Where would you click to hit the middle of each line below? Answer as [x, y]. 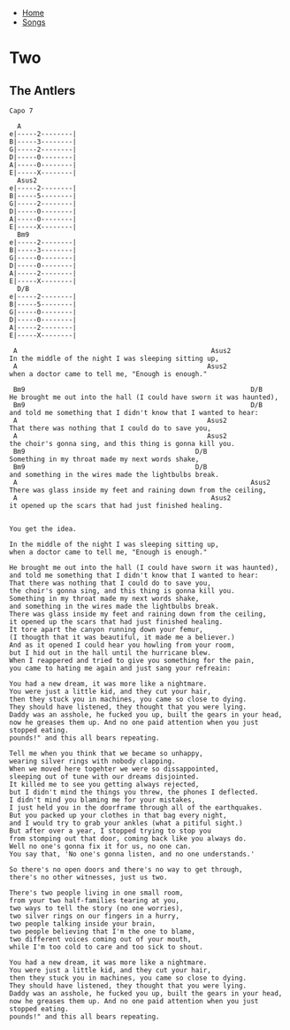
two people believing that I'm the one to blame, [103, 932]
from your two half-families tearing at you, [94, 901]
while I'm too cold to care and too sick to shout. [106, 947]
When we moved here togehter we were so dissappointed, [114, 769]
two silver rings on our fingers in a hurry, [94, 916]
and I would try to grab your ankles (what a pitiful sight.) [126, 823]
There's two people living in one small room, [96, 893]
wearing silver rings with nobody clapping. [92, 761]
